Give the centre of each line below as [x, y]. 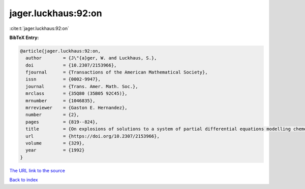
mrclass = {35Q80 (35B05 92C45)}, [77, 93]
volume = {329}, [55, 143]
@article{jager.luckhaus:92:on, [60, 51]
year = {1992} [55, 150]
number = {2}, [53, 115]
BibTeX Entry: [24, 37]
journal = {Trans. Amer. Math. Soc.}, [82, 86]
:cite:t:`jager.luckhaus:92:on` [39, 28]
